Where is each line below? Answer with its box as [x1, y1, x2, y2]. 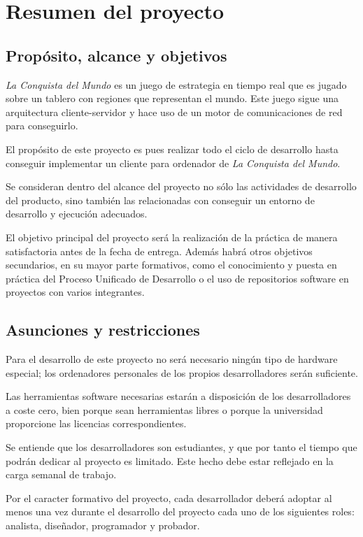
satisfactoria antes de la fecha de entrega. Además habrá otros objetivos [6, 243, 313, 258]
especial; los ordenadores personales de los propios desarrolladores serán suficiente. [6, 365, 358, 380]
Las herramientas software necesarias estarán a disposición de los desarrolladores [6, 389, 351, 403]
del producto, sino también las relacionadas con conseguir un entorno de [6, 192, 315, 207]
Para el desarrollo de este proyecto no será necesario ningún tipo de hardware [6, 352, 338, 366]
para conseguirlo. [6, 118, 78, 133]
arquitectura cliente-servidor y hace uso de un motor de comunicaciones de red [6, 104, 343, 119]
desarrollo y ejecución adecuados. [6, 206, 148, 221]
